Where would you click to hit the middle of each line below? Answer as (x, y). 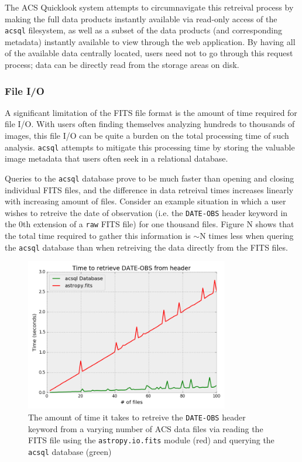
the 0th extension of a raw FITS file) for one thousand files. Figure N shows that (150, 224)
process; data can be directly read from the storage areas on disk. (122, 65)
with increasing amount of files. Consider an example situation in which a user (145, 201)
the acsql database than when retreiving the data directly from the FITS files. (146, 247)
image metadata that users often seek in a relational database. (116, 158)
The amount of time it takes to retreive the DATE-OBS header (137, 417)
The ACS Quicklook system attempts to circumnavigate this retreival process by (149, 7)
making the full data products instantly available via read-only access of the (141, 18)
